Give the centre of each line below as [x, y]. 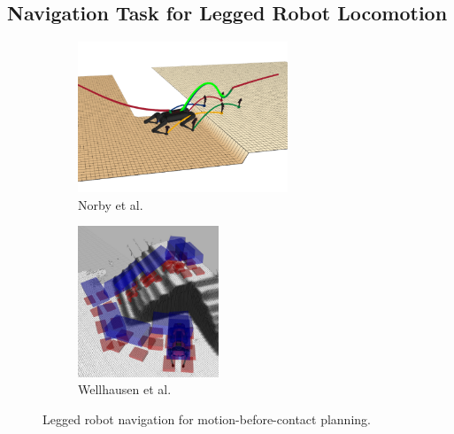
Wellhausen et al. [125, 389]
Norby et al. [111, 204]
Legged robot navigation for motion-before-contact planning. [207, 418]
